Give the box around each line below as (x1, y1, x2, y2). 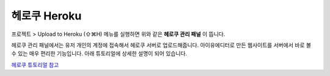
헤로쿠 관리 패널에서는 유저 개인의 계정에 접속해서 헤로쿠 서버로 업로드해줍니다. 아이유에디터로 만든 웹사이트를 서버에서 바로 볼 (11, 41, 312, 49)
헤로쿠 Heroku (11, 9, 82, 22)
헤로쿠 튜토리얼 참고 (11, 61, 59, 68)
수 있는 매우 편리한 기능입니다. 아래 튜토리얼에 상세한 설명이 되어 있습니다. (11, 50, 188, 57)
